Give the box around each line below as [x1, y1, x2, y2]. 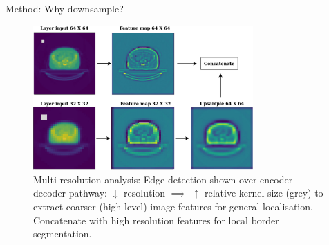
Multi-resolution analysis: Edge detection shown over [33, 172, 257, 186]
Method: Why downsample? [6, 1, 124, 15]
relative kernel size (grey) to [204, 185, 323, 200]
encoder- [260, 172, 296, 186]
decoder [33, 185, 66, 200]
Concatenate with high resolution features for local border [33, 212, 279, 227]
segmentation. [33, 226, 92, 241]
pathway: [68, 185, 107, 200]
